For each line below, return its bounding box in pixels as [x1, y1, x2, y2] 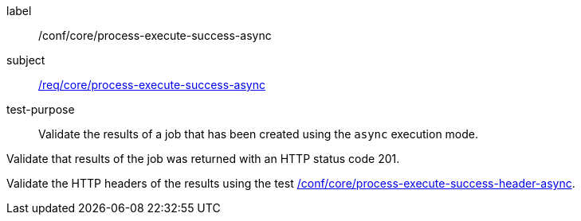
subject [6, 53, 45, 67]
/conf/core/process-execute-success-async [38, 29, 272, 42]
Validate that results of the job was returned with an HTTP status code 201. [6, 152, 400, 165]
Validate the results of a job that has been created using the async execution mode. [38, 127, 479, 141]
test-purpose [6, 103, 75, 116]
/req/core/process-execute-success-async [38, 78, 265, 91]
